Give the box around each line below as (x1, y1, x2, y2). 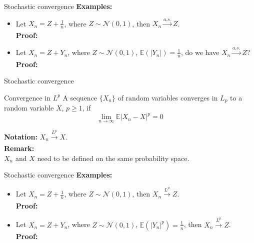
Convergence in (4, 92, 50, 102)
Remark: (4, 143, 34, 153)
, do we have (181, 47, 219, 57)
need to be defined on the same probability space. (37, 152, 189, 163)
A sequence (62, 92, 97, 102)
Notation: (4, 131, 37, 141)
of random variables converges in (117, 92, 218, 102)
